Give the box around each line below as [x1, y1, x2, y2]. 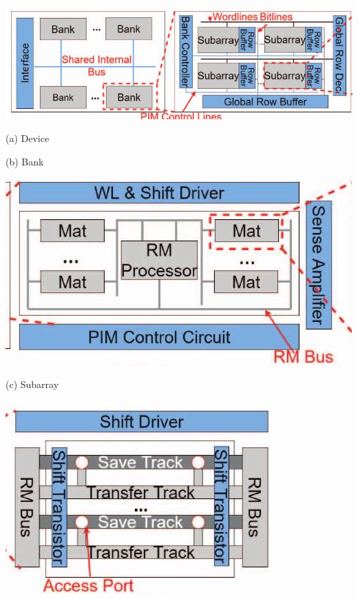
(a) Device [6, 131, 50, 145]
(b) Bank [6, 154, 44, 168]
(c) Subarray [6, 377, 59, 392]
